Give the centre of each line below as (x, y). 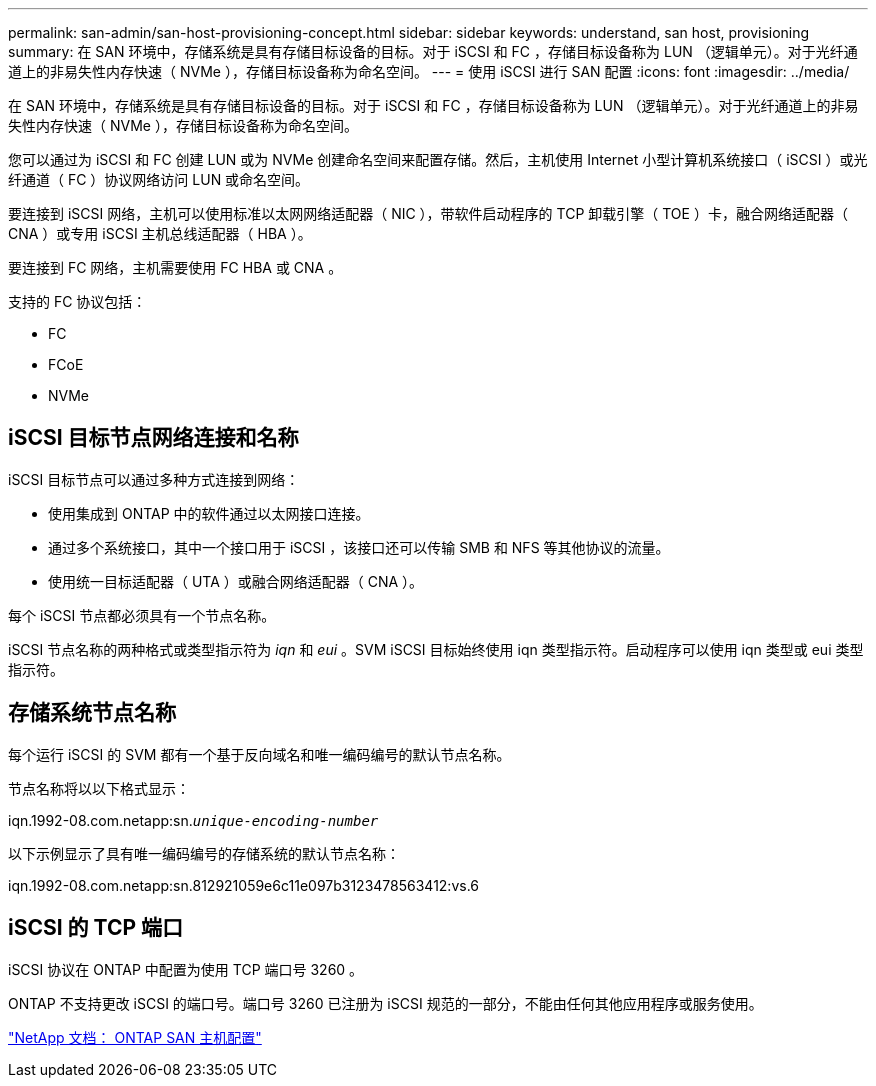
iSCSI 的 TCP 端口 (96, 928)
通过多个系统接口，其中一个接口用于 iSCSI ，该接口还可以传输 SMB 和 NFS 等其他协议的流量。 (359, 547)
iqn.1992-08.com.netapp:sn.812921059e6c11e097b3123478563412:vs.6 (244, 885)
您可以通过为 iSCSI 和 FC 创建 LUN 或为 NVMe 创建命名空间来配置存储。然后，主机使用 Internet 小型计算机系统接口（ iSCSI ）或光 (438, 159)
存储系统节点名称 (92, 713)
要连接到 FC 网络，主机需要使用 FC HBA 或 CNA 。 (175, 267)
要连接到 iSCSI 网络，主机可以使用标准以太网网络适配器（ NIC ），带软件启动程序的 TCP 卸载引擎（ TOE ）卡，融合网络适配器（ (428, 213)
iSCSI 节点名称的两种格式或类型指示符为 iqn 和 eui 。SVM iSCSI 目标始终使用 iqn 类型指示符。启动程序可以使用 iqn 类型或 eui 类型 (436, 649)
